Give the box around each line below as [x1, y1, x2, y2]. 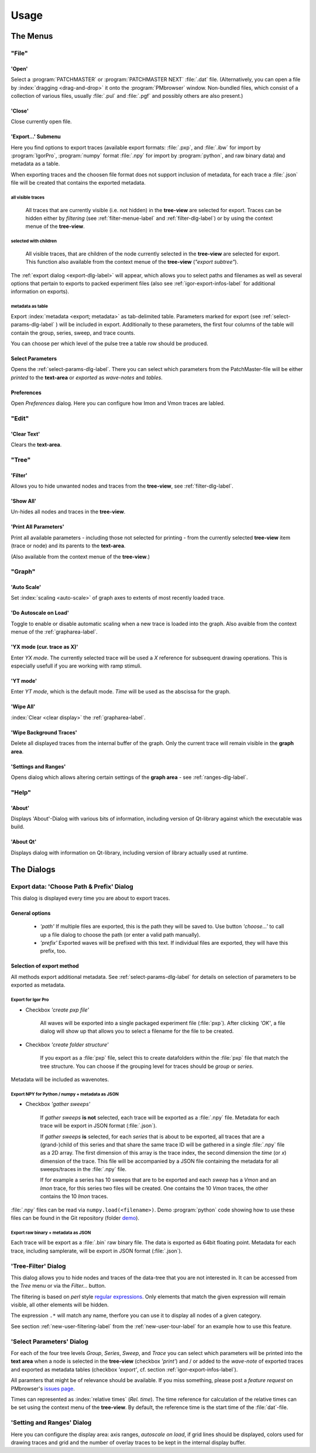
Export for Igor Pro [11, 997, 49, 1003]
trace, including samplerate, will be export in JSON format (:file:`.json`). [11, 1247, 183, 1254]
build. [11, 824, 25, 831]
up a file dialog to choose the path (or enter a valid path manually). [40, 931, 201, 938]
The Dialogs [11, 865, 56, 874]
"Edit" [11, 414, 29, 422]
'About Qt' [11, 838, 37, 845]
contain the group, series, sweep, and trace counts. [11, 329, 136, 336]
